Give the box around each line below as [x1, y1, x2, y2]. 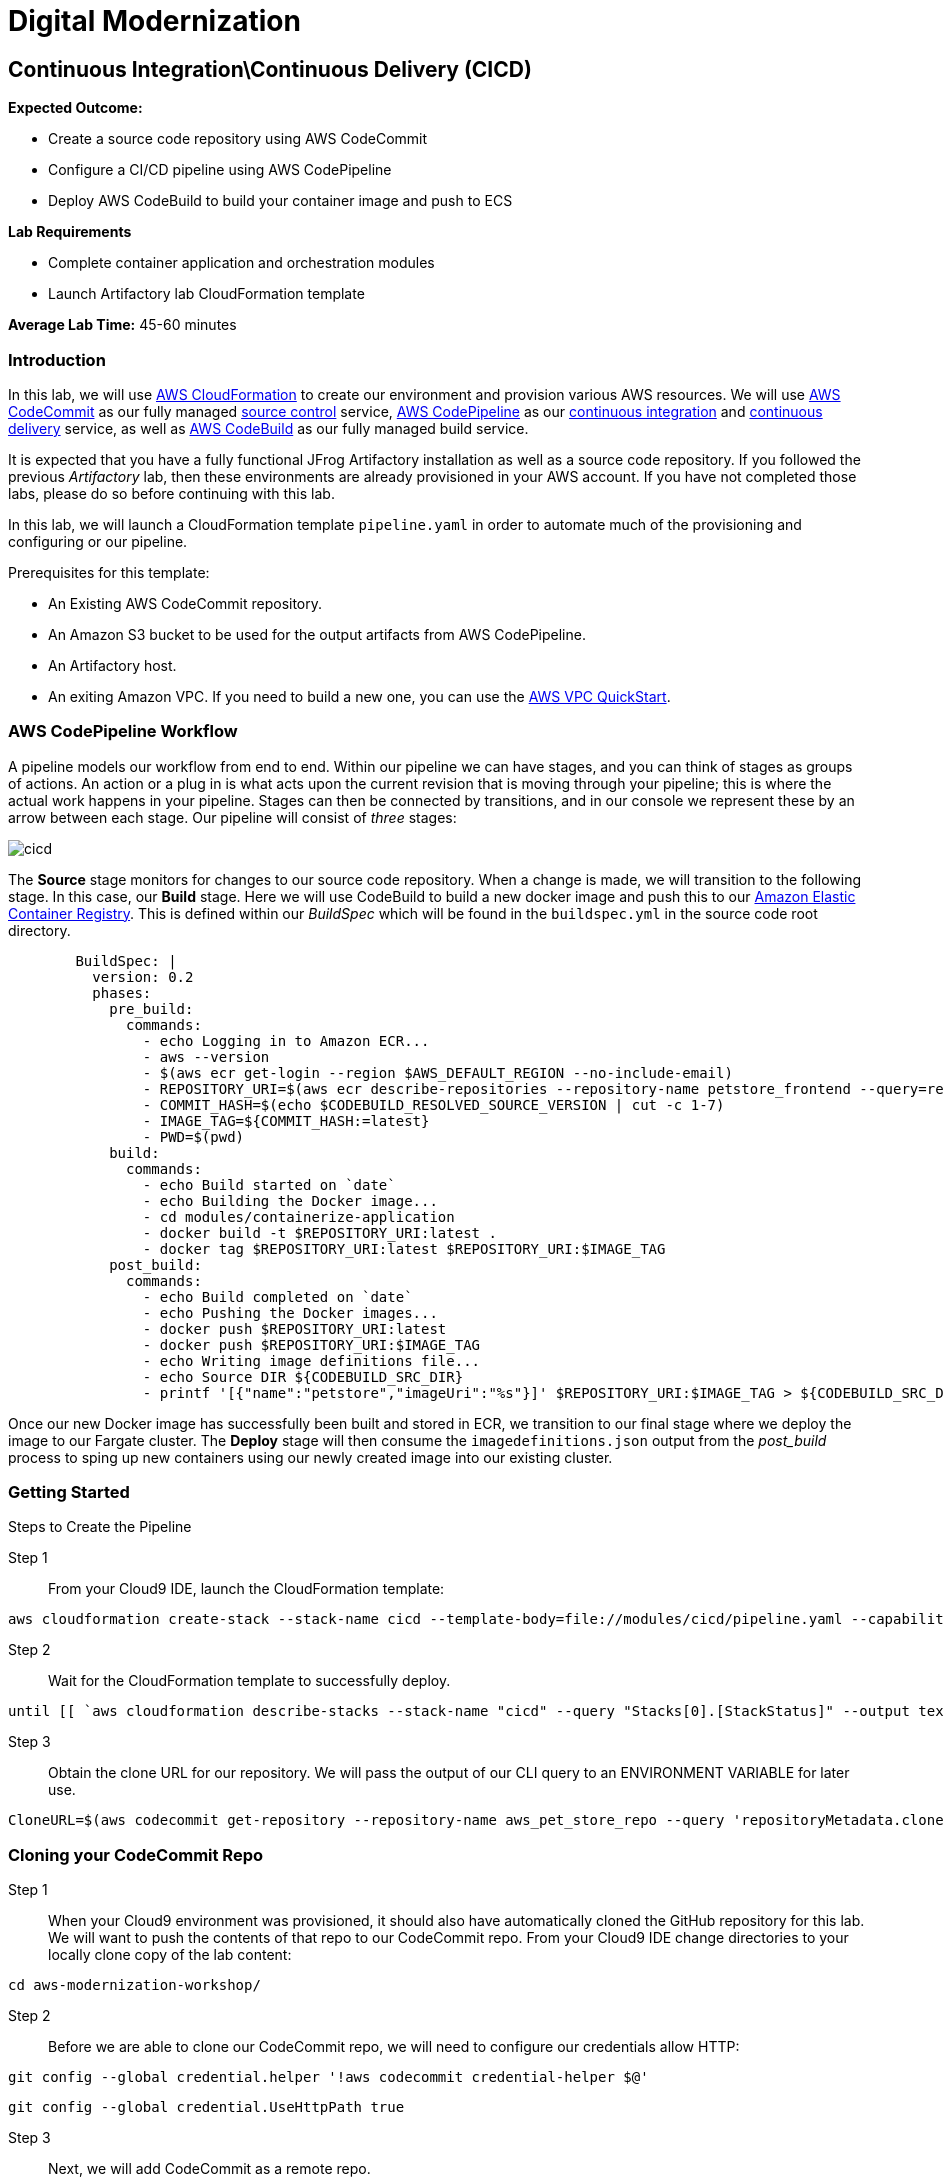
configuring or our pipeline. [8, 532, 188, 550]
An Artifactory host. [48, 656, 177, 674]
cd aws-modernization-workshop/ [8, 1977, 261, 1994]
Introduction [8, 349, 106, 370]
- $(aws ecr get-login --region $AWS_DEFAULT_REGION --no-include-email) [142, 1064, 733, 1081]
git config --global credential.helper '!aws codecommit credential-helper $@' [8, 2069, 649, 2086]
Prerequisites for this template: [8, 563, 210, 581]
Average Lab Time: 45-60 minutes [8, 316, 237, 334]
